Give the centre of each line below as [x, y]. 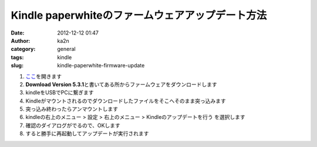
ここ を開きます [43, 76]
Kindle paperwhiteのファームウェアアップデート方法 [139, 15]
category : [23, 49]
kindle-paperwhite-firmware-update [101, 66]
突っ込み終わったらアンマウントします [72, 109]
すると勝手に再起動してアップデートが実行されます [87, 134]
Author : [21, 40]
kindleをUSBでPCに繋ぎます [60, 93]
